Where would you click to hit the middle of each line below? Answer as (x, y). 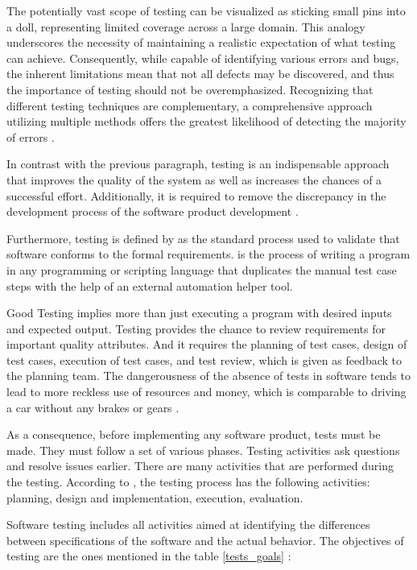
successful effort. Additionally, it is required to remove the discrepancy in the (196, 195)
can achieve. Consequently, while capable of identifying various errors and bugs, (203, 58)
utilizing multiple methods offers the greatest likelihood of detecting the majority (206, 121)
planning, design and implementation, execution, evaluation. (155, 497)
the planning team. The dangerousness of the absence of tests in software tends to (208, 376)
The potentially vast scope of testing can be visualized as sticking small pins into (206, 10)
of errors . (31, 136)
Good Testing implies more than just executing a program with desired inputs (199, 313)
